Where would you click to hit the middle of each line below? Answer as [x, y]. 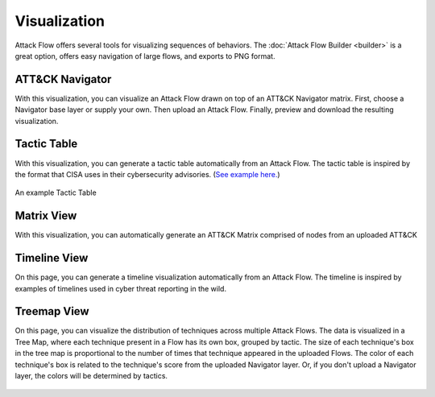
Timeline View [52, 258]
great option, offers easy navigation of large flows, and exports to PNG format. [145, 56]
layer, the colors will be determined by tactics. [91, 375]
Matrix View [46, 216]
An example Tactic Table [56, 192]
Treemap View [52, 311]
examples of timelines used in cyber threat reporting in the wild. [121, 288]
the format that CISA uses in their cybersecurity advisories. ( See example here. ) [148, 174]
